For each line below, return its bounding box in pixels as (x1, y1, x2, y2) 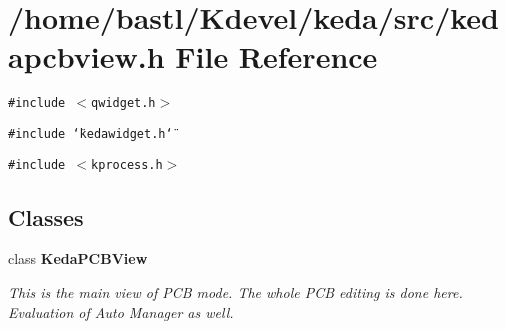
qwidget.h (91, 96, 156, 111)
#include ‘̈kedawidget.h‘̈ (8, 126, 173, 141)
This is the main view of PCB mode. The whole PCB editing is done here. (8, 282, 463, 303)
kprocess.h (91, 157, 163, 172)
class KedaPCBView (8, 248, 148, 269)
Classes (8, 201, 84, 232)
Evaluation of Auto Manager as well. (8, 301, 234, 322)
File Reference (175, 36, 378, 77)
